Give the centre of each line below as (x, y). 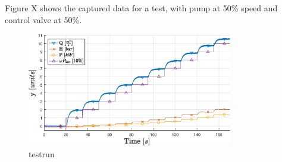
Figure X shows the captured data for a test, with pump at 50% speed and (141, 8)
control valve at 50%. (43, 19)
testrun (42, 153)
